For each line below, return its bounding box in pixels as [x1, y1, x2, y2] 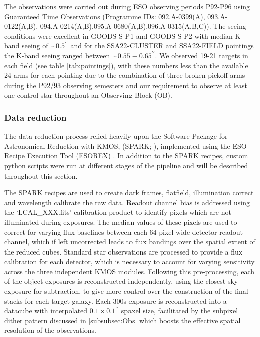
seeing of [22, 40, 48, 51]
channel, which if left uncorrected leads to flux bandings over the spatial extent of [4, 236, 255, 247]
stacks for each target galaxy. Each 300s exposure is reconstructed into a [4, 295, 227, 306]
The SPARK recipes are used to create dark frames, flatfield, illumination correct [4, 187, 254, 198]
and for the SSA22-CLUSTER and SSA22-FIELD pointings [70, 40, 254, 51]
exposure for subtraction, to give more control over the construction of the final [4, 286, 248, 296]
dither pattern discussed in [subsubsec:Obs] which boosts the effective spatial [4, 315, 241, 325]
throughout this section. [4, 170, 78, 181]
